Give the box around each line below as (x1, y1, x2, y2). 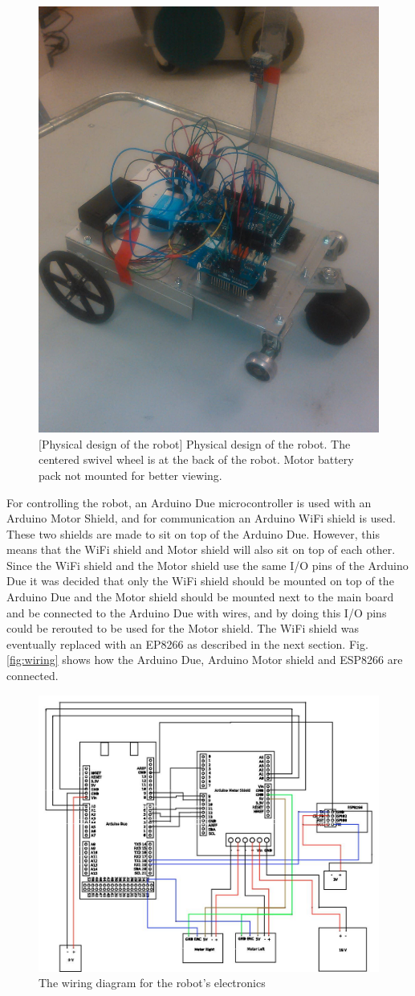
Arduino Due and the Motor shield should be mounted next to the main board (6, 588, 394, 605)
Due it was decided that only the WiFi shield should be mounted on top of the (6, 572, 394, 589)
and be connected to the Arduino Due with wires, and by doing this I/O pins (6, 604, 387, 621)
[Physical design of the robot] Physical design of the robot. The (39, 435, 351, 452)
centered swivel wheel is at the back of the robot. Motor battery (39, 451, 354, 468)
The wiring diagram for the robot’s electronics (39, 974, 266, 991)
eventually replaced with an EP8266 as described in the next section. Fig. (6, 635, 368, 652)
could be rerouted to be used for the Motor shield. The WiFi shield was (6, 620, 359, 637)
